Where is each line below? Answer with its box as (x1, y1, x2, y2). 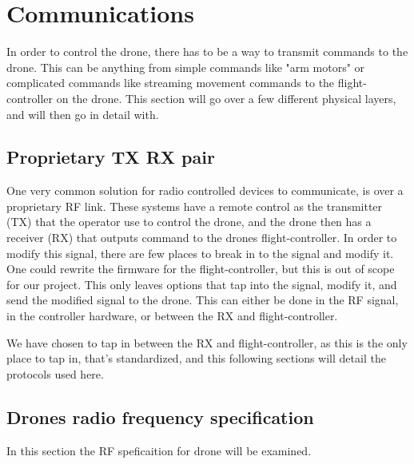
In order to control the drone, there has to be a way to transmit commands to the (6, 43, 408, 60)
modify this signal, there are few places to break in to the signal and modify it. (6, 244, 394, 261)
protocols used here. (6, 365, 104, 382)
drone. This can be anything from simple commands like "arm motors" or (6, 58, 365, 75)
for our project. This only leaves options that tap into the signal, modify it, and (6, 276, 397, 292)
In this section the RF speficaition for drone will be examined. (6, 442, 312, 458)
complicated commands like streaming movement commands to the (6, 74, 335, 91)
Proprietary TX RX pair (6, 145, 215, 169)
